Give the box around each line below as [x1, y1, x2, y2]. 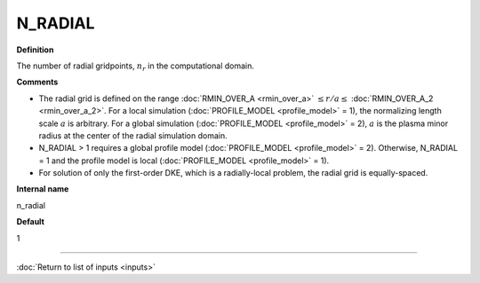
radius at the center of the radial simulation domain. [38, 130, 228, 141]
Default [16, 216, 44, 227]
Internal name [16, 184, 69, 194]
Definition [16, 44, 54, 55]
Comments [16, 76, 59, 88]
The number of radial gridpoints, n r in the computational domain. [16, 60, 255, 73]
